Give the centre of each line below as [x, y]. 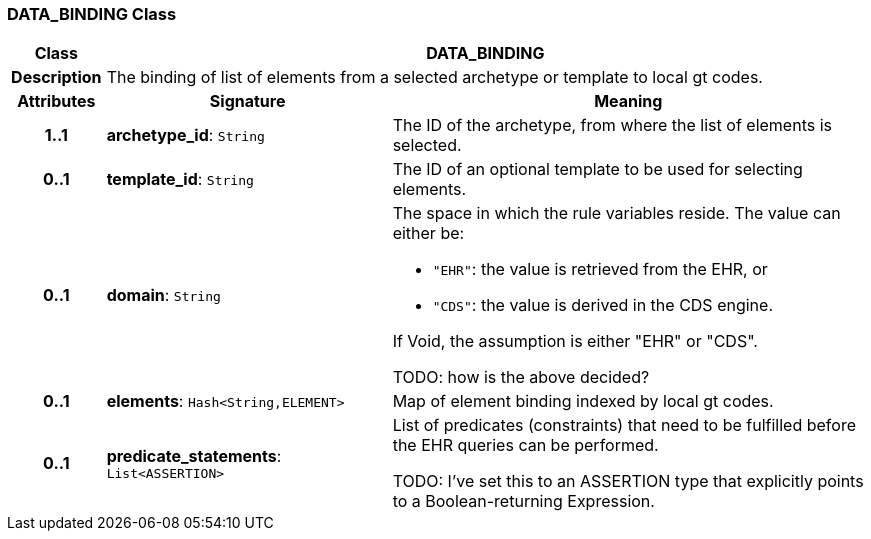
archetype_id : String [185, 135]
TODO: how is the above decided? [521, 377]
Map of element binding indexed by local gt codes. [583, 401]
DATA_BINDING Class [92, 14]
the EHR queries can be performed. [525, 445]
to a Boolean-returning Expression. [523, 501]
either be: [428, 233]
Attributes [56, 101]
